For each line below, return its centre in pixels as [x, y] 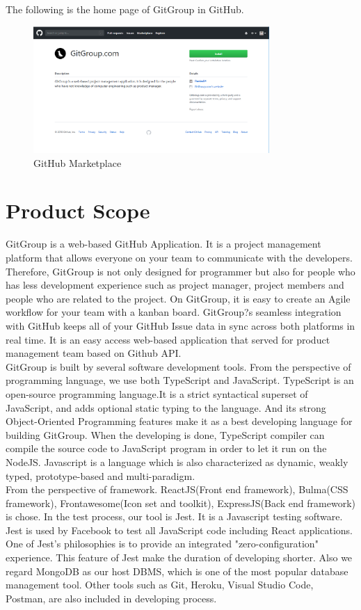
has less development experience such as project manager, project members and [175, 285]
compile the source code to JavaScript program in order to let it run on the [166, 448]
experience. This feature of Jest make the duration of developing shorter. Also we [179, 557]
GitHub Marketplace [78, 162]
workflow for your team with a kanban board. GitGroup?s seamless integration [174, 312]
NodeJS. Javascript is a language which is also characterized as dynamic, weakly [177, 461]
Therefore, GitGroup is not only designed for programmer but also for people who [180, 271]
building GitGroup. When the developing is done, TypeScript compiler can [165, 434]
